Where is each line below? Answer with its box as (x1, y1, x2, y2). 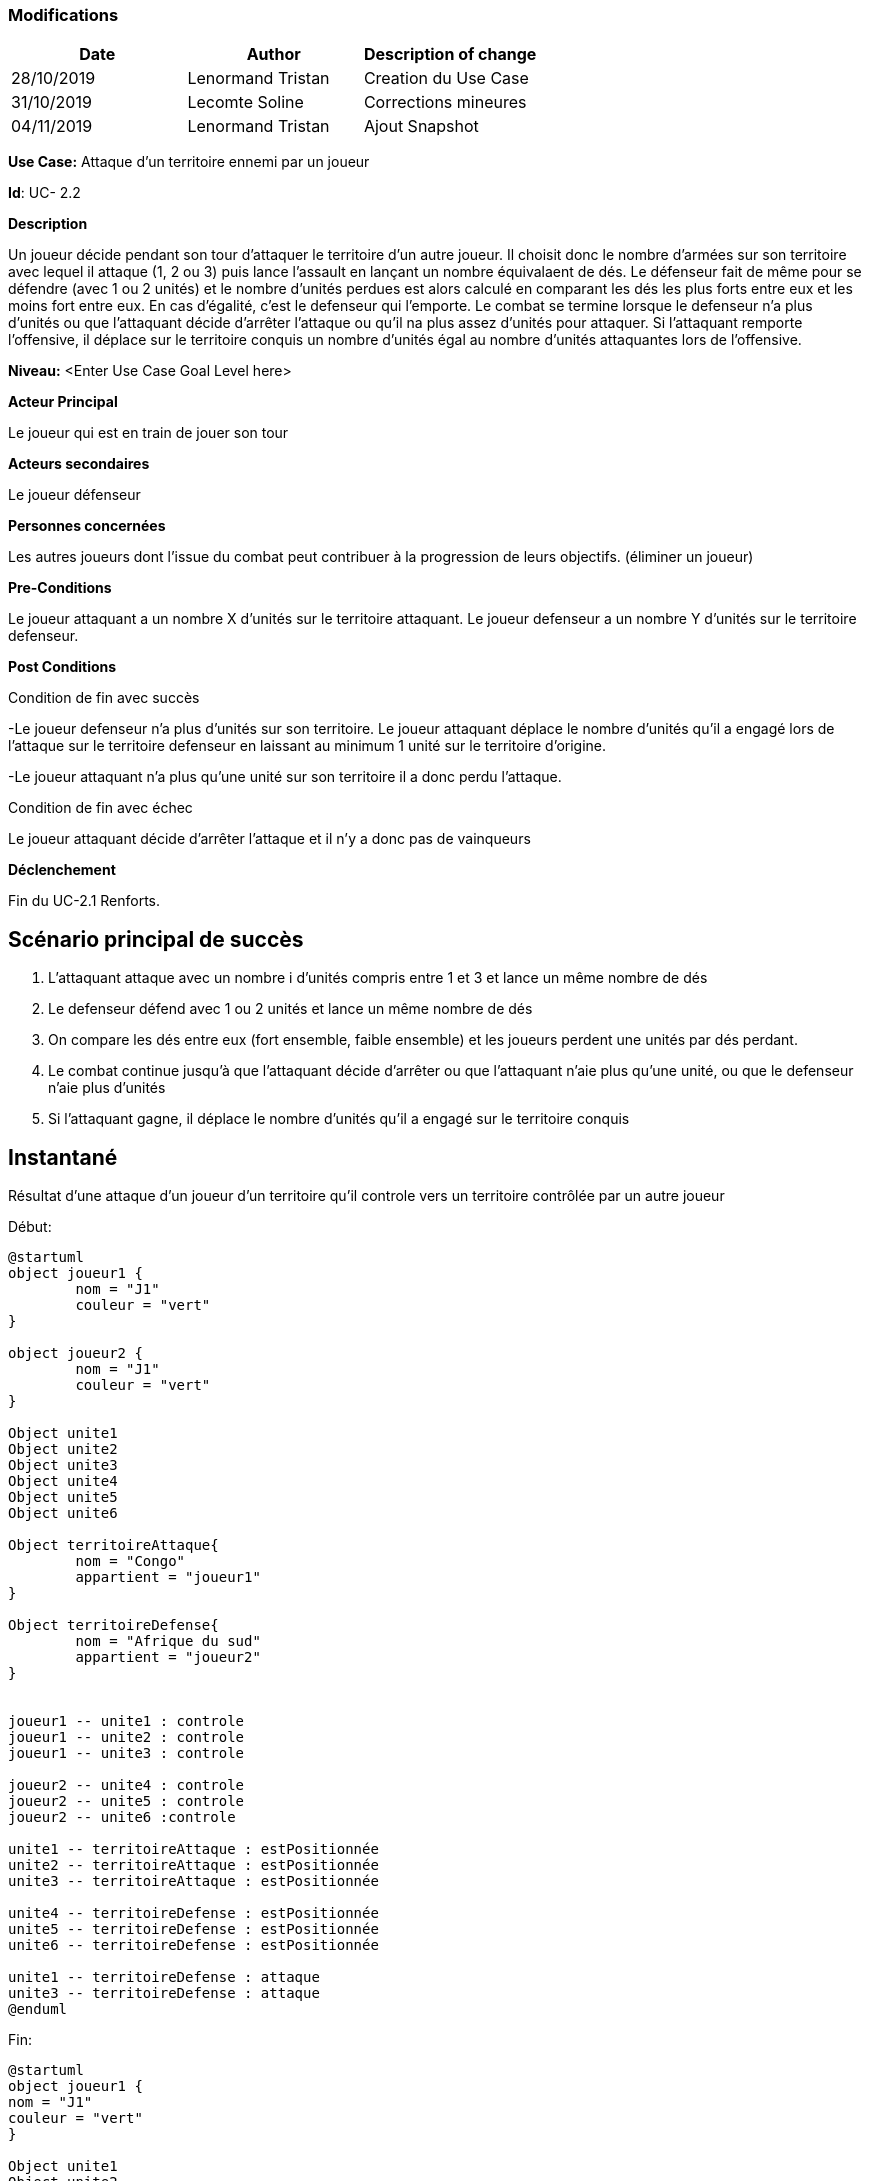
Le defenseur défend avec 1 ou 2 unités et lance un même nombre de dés (48, 1000, 533, 1018)
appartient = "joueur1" (75, 1569, 261, 1586)
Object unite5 (8, 1489, 118, 1506)
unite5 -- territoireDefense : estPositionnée (8, 1921, 379, 1938)
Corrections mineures (363, 92, 527, 113)
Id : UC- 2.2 (8, 184, 81, 202)
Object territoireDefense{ (8, 1617, 219, 1634)
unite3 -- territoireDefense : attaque (8, 1985, 320, 2002)
